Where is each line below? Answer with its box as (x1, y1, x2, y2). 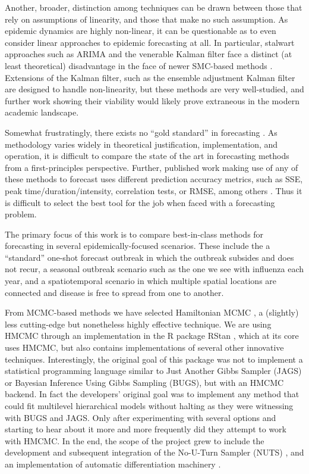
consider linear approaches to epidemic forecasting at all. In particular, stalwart (5, 36, 295, 48)
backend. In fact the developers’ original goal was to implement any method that (5, 388, 299, 400)
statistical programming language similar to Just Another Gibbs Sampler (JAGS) (5, 364, 302, 377)
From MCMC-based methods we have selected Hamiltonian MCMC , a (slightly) (5, 306, 299, 319)
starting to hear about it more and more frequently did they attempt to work (5, 423, 286, 435)
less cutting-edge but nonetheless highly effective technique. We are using (5, 317, 272, 330)
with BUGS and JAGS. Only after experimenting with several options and (5, 411, 276, 423)
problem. (5, 208, 37, 220)
